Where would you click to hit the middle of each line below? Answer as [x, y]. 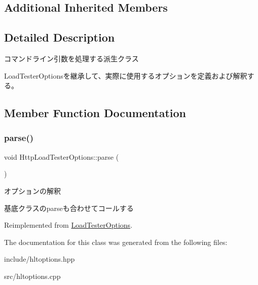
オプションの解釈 [32, 190]
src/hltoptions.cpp [32, 276]
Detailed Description [60, 37]
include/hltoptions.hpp [40, 259]
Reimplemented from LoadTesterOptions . [68, 225]
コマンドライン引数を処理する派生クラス [71, 58]
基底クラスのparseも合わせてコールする [69, 208]
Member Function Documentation [95, 113]
